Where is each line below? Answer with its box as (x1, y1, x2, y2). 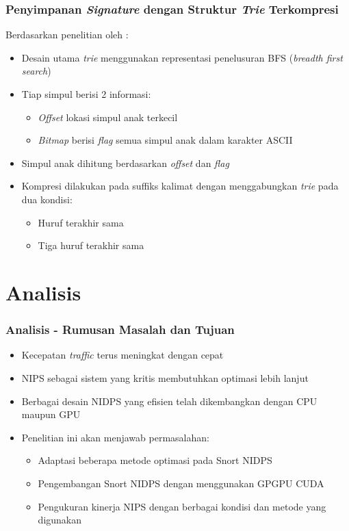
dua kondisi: (21, 192, 73, 206)
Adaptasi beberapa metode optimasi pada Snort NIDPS (38, 453, 272, 467)
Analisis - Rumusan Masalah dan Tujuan (5, 321, 235, 338)
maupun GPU (21, 407, 81, 422)
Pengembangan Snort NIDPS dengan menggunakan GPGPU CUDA (38, 476, 324, 490)
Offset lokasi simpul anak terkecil (38, 109, 178, 124)
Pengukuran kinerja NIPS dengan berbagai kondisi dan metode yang (38, 499, 326, 513)
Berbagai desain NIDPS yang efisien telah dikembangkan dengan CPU (21, 393, 318, 408)
